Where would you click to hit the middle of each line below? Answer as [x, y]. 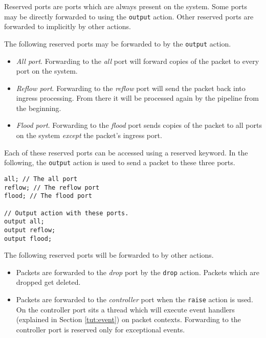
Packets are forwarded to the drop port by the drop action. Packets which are [138, 272]
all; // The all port [41, 179]
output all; [24, 222]
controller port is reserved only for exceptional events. [101, 329]
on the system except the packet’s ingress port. [89, 135]
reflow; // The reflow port [52, 187]
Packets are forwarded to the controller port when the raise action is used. [135, 299]
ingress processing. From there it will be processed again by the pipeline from [137, 98]
